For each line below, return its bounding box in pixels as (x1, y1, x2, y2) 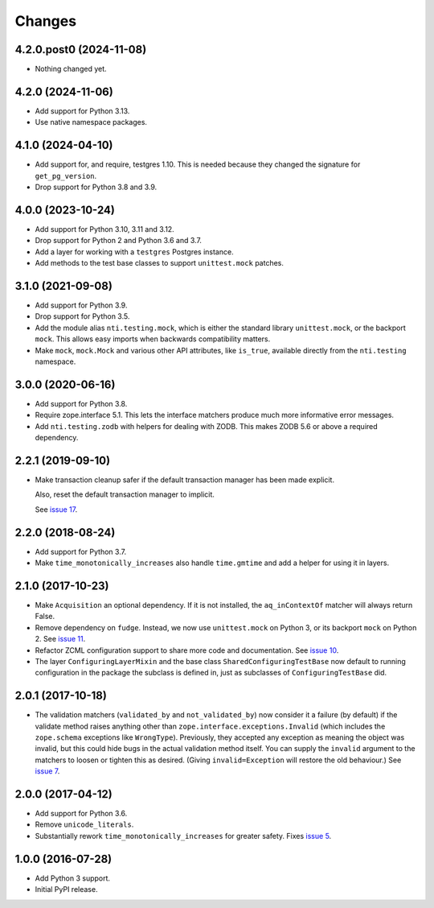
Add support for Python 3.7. (35, 547, 127, 556)
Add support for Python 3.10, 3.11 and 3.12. (35, 224, 174, 233)
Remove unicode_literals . (35, 819, 134, 829)
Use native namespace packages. (35, 118, 148, 127)
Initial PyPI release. (35, 885, 98, 894)
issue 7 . (35, 766, 60, 776)
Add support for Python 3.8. (35, 398, 128, 408)
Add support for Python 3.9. (35, 300, 128, 310)
